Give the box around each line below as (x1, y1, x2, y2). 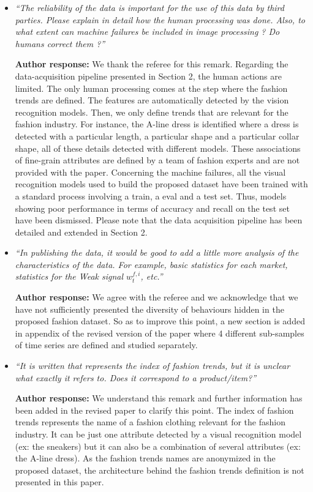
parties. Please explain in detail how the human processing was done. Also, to (15, 13, 305, 26)
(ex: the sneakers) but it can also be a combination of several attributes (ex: (15, 439, 301, 452)
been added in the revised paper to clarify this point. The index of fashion (15, 403, 294, 416)
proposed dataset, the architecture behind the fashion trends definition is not (15, 463, 304, 476)
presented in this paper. (15, 475, 104, 488)
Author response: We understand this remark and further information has (15, 392, 303, 404)
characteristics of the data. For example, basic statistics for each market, (15, 258, 288, 270)
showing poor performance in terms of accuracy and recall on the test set (15, 201, 290, 214)
